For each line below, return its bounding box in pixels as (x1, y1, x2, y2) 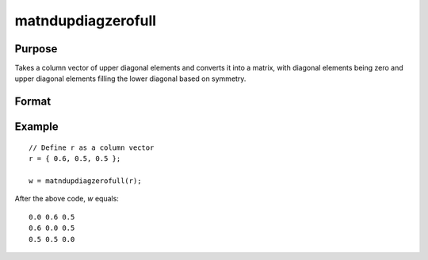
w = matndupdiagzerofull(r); (29, 177, 142, 185)
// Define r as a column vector (29, 143, 155, 152)
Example (14, 120, 59, 134)
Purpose (14, 42, 58, 55)
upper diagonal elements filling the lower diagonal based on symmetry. (14, 74, 246, 83)
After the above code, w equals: (14, 194, 119, 204)
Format (14, 95, 52, 109)
